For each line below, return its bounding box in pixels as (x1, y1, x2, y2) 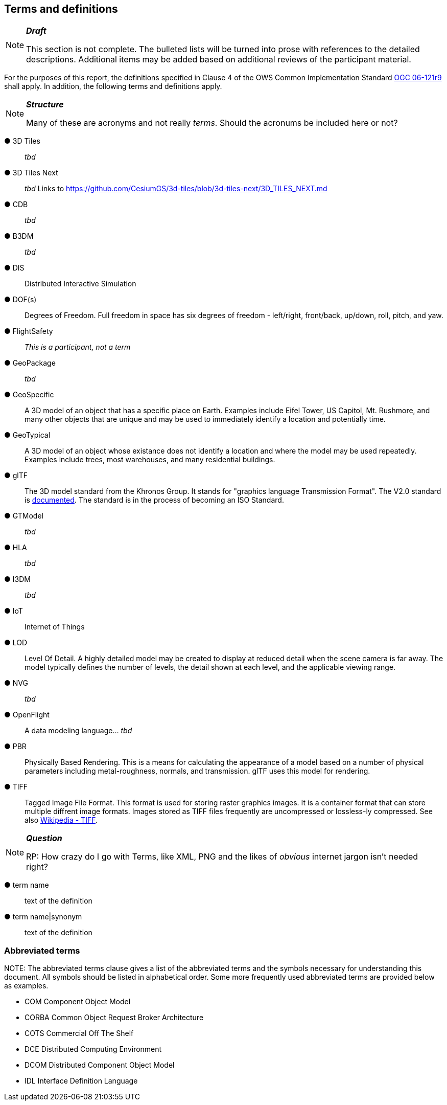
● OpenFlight (4, 710, 50, 719)
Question (26, 833, 62, 844)
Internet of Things (25, 622, 85, 632)
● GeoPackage (4, 358, 56, 368)
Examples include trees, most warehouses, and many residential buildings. (25, 455, 275, 464)
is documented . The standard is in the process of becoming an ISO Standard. (25, 495, 284, 505)
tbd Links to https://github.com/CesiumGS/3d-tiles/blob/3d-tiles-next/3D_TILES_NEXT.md (25, 184, 327, 193)
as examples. (4, 981, 49, 990)
